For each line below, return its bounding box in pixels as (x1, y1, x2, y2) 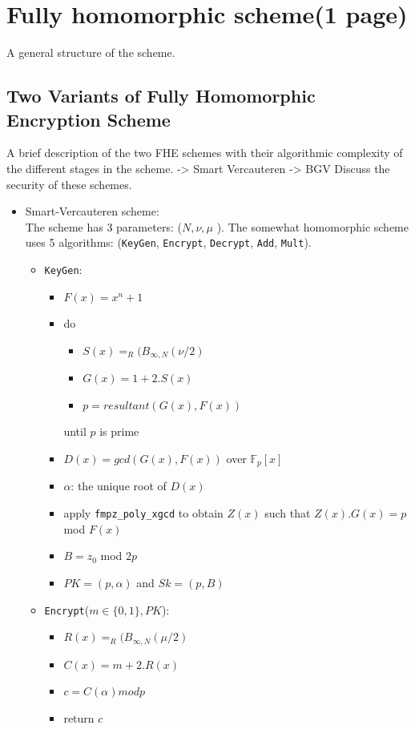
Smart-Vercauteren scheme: (25, 203, 159, 220)
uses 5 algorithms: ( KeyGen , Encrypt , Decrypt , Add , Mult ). (25, 234, 312, 251)
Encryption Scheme (6, 107, 171, 131)
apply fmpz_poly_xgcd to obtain (63, 505, 224, 522)
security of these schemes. (6, 175, 132, 192)
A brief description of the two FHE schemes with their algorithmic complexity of (6, 144, 403, 161)
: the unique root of (71, 477, 167, 494)
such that (264, 505, 311, 522)
